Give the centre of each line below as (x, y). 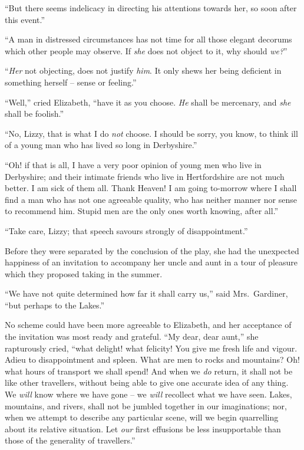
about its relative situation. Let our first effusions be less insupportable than (143, 428)
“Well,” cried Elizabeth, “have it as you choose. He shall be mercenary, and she (148, 102)
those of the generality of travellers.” (70, 440)
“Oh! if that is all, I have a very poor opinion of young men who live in (133, 164)
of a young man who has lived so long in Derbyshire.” (101, 145)
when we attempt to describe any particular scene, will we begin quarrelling (142, 417)
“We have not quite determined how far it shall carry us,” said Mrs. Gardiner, (146, 293)
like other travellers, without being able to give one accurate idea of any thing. (147, 382)
